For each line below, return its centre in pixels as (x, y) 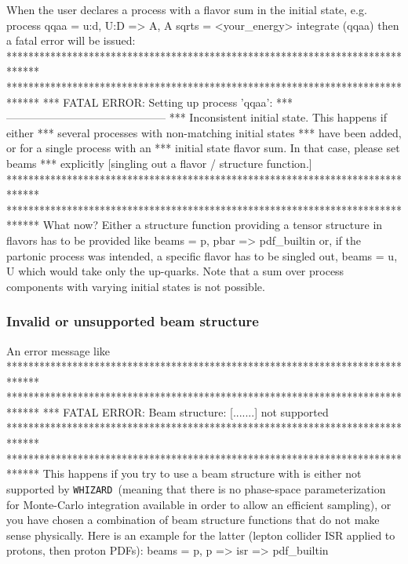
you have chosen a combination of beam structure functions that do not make (193, 520)
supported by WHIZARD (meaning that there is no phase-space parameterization (196, 488)
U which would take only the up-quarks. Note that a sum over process (175, 271)
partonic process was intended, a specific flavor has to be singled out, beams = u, (202, 255)
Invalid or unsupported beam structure (133, 321)
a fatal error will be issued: (71, 40)
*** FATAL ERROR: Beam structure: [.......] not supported (186, 411)
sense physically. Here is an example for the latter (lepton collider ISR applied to (201, 535)
